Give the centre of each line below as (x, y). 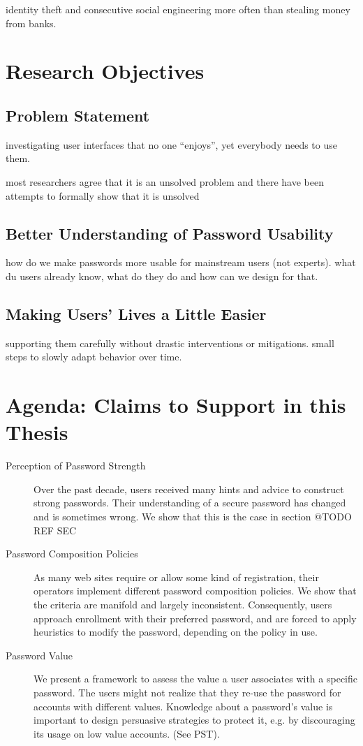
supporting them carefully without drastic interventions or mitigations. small (170, 343)
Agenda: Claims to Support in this (176, 405)
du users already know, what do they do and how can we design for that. (162, 276)
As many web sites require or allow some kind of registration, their (176, 577)
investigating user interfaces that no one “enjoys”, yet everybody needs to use (171, 144)
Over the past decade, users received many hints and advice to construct (189, 489)
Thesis (37, 432)
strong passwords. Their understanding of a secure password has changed (190, 503)
